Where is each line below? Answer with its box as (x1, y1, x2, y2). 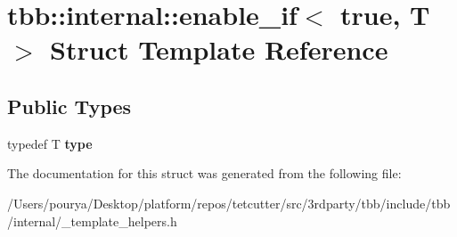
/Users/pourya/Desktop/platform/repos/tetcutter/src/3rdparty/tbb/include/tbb (7, 193, 451, 212)
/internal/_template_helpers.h (7, 211, 177, 230)
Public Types (7, 92, 132, 119)
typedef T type (7, 134, 93, 152)
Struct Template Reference (50, 31, 388, 68)
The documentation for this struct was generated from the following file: (7, 164, 402, 183)
